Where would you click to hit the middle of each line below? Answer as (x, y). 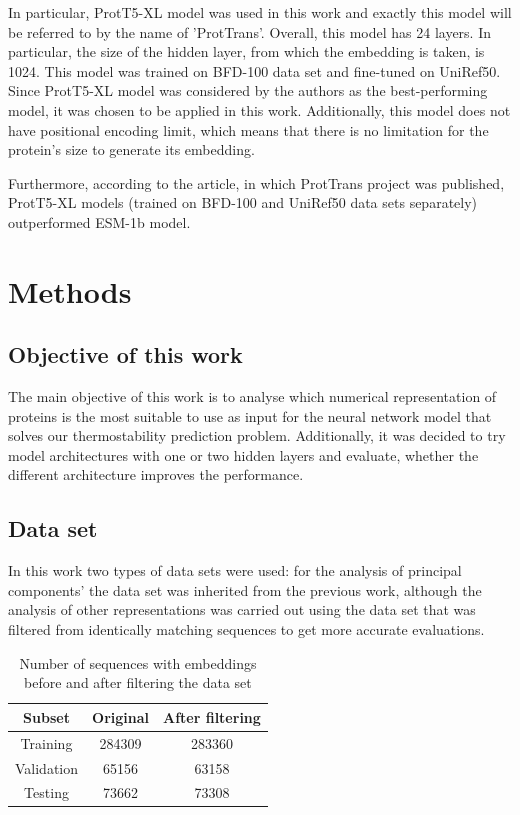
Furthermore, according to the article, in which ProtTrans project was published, (256, 182)
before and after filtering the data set (138, 682)
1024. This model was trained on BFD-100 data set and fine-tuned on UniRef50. (254, 70)
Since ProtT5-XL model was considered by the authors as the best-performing (248, 90)
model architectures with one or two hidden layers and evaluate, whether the (243, 454)
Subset (46, 716)
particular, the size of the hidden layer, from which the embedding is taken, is (246, 51)
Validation (47, 767)
